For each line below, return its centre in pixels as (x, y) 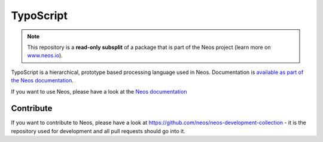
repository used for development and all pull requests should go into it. (98, 131)
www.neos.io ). (45, 55)
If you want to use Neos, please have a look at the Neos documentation (99, 91)
